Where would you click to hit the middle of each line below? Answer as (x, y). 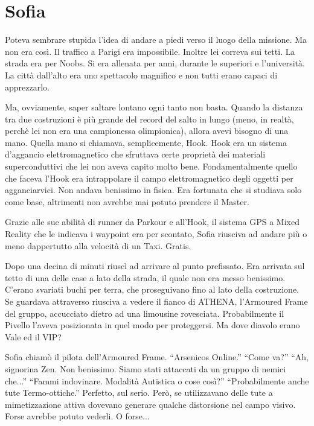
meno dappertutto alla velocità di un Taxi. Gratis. (98, 245)
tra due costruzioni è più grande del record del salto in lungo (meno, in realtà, (149, 119)
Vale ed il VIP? (33, 336)
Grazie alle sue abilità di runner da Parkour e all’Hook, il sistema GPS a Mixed (152, 222)
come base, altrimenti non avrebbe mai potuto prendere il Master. (127, 201)
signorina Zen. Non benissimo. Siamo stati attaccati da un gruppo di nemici (146, 368)
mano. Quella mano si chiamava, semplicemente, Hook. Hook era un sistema (146, 142)
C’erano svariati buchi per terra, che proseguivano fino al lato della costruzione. (152, 289)
